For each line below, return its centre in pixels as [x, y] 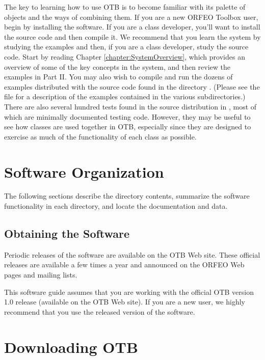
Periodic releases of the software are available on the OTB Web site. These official [132, 254]
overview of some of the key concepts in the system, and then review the [117, 66]
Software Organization [84, 171]
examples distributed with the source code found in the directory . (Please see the [132, 86]
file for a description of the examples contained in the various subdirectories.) [125, 96]
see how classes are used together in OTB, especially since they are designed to [128, 127]
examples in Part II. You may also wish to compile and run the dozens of [118, 77]
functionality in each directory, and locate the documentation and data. [116, 206]
